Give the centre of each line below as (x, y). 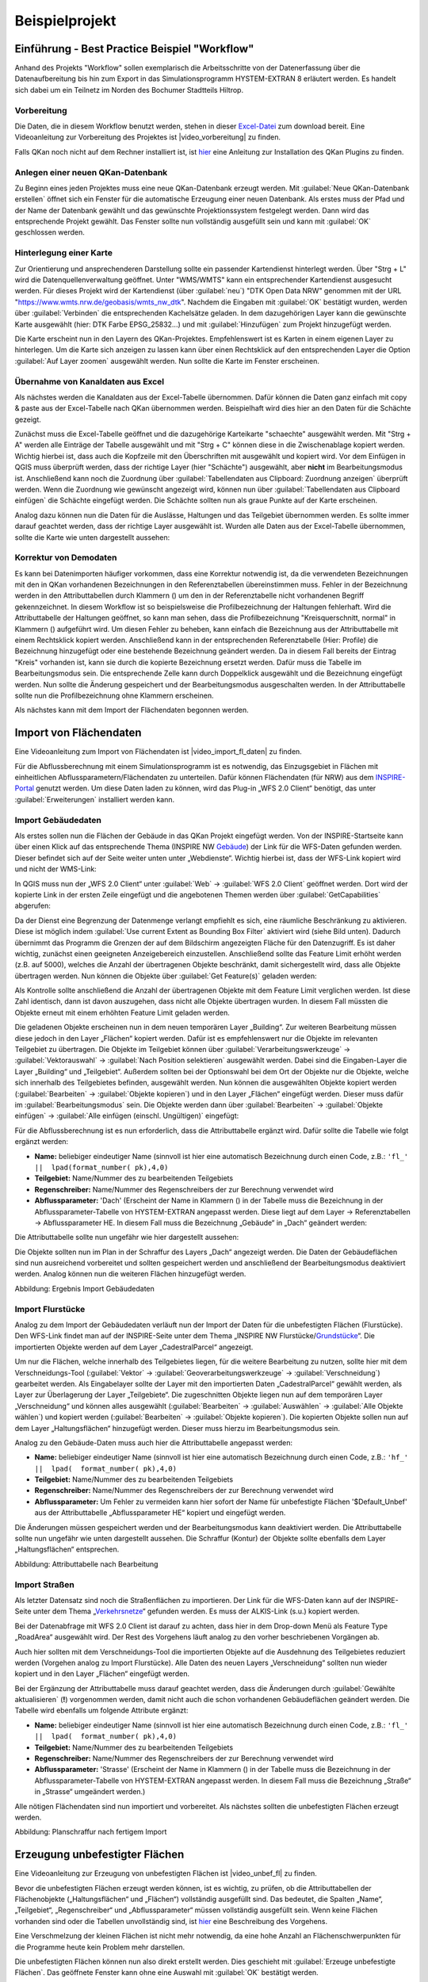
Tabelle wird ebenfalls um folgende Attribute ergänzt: (101, 1710)
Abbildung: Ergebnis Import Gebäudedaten (84, 1288)
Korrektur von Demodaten (66, 557)
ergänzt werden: (42, 1142)
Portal (25, 788)
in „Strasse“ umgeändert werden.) (90, 1792)
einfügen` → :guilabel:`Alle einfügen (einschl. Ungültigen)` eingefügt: (127, 1116)
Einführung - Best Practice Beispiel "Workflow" (134, 49)
